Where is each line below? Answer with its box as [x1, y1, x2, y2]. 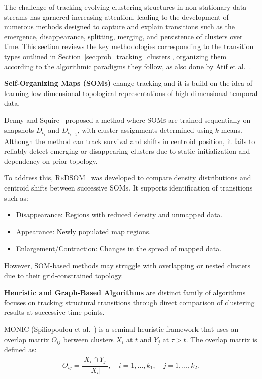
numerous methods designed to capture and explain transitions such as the [4, 21, 235, 32]
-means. [219, 124, 242, 135]
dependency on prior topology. [4, 155, 98, 166]
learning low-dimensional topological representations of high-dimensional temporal [4, 87, 258, 98]
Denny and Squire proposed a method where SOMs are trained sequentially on [4, 114, 251, 125]
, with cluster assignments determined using [77, 124, 213, 135]
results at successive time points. [4, 307, 105, 317]
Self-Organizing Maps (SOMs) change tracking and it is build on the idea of [4, 78, 252, 88]
